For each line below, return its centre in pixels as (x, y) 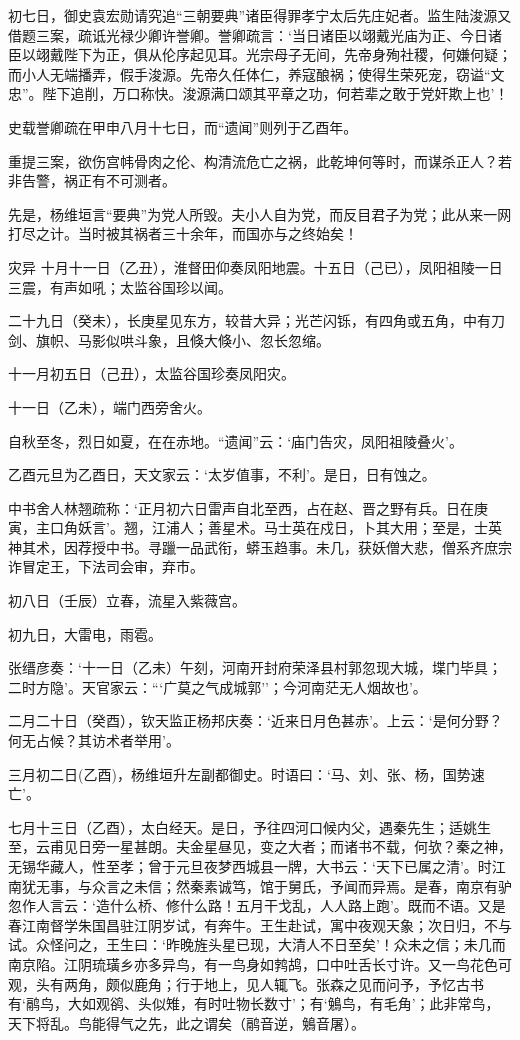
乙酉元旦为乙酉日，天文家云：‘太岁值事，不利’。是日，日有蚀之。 (222, 474)
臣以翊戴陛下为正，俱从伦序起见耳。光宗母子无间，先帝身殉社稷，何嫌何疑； (260, 54)
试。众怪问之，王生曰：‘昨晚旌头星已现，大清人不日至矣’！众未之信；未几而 (257, 944)
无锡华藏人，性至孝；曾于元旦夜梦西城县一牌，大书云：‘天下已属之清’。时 (250, 866)
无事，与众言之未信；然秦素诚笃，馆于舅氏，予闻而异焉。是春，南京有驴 (273, 885)
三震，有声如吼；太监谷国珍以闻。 (120, 286)
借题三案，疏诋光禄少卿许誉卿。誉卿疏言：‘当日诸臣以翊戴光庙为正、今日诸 (255, 34)
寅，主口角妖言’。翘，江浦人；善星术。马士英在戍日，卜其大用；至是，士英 (255, 527)
